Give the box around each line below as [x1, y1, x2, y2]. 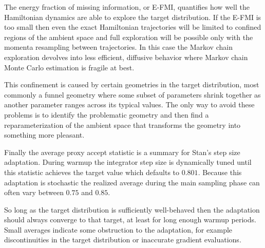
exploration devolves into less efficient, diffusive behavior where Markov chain [4, 51, 248, 62]
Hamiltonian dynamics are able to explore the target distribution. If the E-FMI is [4, 11, 261, 22]
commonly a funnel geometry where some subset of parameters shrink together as [4, 89, 261, 100]
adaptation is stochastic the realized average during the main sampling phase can [4, 177, 260, 187]
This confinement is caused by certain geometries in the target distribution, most [4, 79, 259, 90]
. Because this [198, 166, 242, 177]
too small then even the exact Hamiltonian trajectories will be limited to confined [4, 22, 261, 32]
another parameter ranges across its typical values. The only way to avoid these [4, 99, 255, 110]
